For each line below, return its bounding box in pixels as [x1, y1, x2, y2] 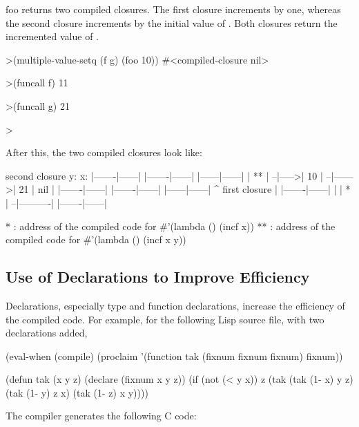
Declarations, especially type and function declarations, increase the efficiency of [6, 298, 345, 312]
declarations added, [6, 325, 88, 340]
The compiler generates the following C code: [6, 408, 197, 423]
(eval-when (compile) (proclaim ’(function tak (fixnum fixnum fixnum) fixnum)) [6, 348, 343, 363]
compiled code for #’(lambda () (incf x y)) [6, 232, 186, 247]
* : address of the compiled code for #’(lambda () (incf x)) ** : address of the [6, 218, 336, 233]
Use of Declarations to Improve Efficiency [6, 266, 310, 287]
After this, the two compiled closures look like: [6, 145, 202, 160]
